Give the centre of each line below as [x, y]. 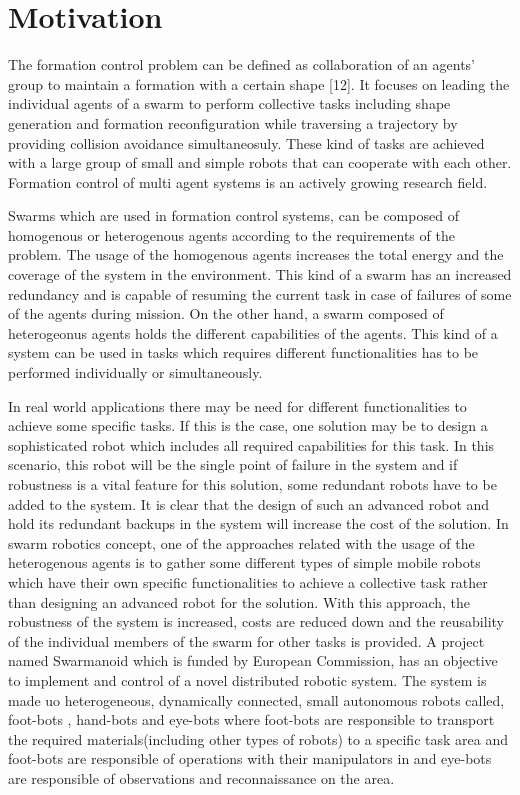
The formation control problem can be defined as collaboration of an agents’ [241, 64]
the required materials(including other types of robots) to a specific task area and [258, 738]
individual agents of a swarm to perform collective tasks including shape [229, 103]
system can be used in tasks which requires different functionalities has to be [243, 352]
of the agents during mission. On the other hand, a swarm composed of [226, 313]
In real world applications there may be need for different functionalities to [237, 405]
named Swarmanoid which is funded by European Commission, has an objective [253, 660]
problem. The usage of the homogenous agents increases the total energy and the [256, 254]
